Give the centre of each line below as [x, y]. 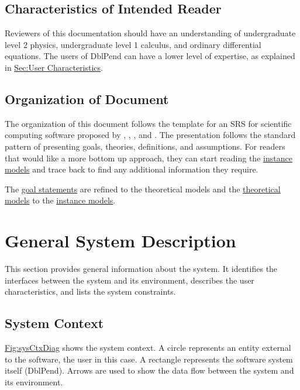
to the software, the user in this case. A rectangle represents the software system [149, 359]
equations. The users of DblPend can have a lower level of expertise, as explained [150, 56]
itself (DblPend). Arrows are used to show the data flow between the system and [149, 370]
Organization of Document [87, 99]
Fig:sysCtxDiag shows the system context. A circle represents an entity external [148, 348]
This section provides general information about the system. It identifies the [141, 269]
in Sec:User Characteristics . [54, 67]
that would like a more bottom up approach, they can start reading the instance [149, 158]
